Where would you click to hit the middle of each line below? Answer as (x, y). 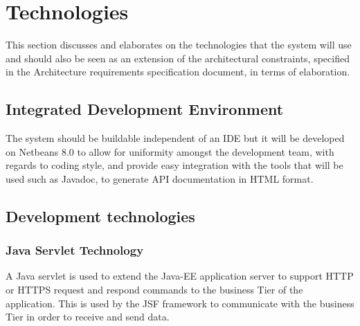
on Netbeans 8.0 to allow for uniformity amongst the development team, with (170, 151)
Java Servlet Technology (75, 250)
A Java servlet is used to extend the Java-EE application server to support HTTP (180, 276)
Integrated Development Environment (145, 109)
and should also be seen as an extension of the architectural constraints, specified (178, 58)
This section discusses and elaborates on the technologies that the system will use (179, 45)
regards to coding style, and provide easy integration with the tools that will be (174, 165)
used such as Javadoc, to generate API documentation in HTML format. (160, 178)
